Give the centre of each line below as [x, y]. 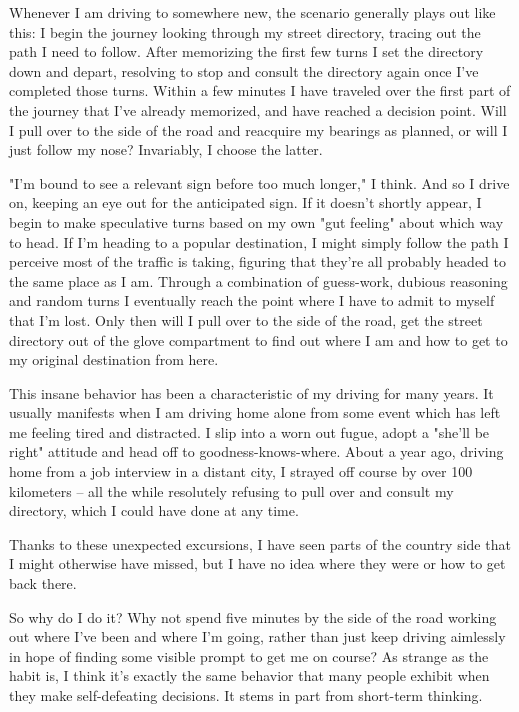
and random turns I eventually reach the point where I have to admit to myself [252, 300]
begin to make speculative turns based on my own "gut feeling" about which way [256, 221]
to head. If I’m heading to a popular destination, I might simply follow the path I [259, 241]
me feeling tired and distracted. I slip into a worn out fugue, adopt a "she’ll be [249, 431]
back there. [43, 583]
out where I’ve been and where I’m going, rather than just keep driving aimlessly [257, 636]
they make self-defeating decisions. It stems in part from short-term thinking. [246, 695]
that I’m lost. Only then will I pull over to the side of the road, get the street [246, 319]
